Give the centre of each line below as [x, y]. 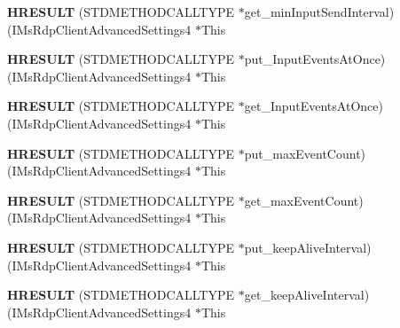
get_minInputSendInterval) [319, 12]
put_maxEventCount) [305, 153]
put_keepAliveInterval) [308, 247]
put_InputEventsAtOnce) [315, 59]
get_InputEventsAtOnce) [314, 106]
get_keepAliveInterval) [307, 295]
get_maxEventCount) [304, 200]
